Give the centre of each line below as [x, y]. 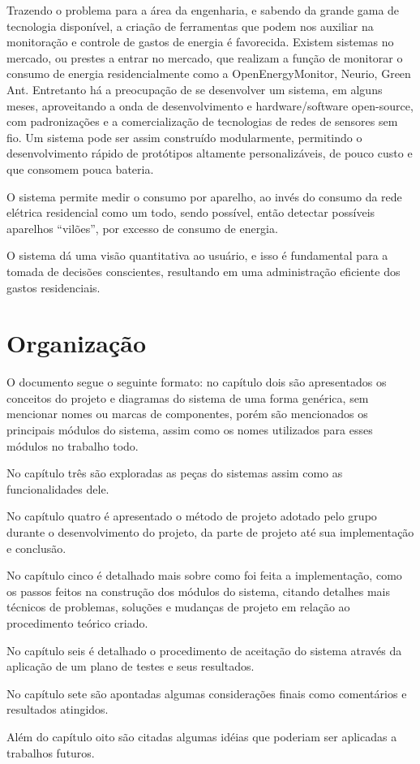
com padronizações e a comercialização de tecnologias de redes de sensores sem [202, 121]
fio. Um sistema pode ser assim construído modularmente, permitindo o [184, 137]
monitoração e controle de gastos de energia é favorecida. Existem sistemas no [200, 42]
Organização [77, 343]
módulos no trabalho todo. [73, 445]
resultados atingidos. [58, 709]
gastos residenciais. [54, 287]
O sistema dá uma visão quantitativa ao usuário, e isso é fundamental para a [197, 255]
